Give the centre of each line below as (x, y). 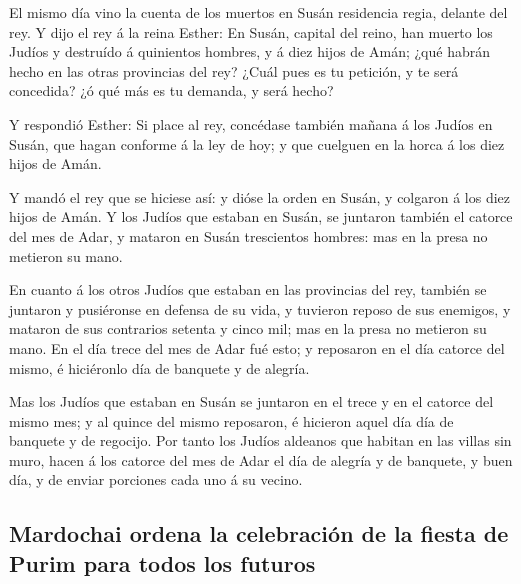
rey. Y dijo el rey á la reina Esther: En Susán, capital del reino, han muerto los (251, 31)
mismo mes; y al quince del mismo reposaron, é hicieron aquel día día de (231, 420)
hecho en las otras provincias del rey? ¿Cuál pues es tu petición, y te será (234, 70)
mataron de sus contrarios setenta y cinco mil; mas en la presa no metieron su (248, 328)
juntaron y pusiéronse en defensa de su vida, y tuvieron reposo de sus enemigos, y (260, 308)
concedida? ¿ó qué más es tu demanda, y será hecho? (171, 90)
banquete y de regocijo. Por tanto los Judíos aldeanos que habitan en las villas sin (260, 440)
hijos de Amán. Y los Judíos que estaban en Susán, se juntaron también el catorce (261, 216)
